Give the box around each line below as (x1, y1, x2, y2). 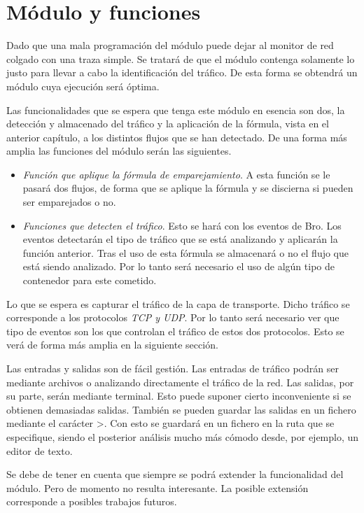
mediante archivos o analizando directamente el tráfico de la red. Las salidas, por (6, 374, 354, 389)
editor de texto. (6, 443, 73, 458)
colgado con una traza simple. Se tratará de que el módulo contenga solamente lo (6, 51, 355, 66)
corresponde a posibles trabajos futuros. (6, 494, 177, 509)
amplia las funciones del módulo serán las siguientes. (6, 143, 232, 158)
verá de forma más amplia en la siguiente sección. (6, 337, 218, 352)
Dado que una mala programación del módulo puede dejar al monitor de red (6, 38, 334, 52)
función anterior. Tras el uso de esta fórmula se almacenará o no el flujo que (22, 245, 349, 260)
